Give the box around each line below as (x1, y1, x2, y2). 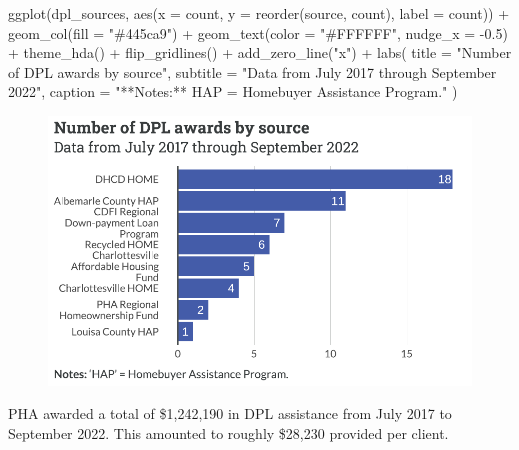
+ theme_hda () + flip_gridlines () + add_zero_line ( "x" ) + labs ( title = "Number (8, 42, 512, 63)
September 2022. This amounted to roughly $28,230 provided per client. (8, 422, 449, 443)
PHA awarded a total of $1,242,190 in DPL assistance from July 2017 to (8, 403, 452, 424)
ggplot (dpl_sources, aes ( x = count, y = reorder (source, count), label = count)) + (8, 3, 510, 23)
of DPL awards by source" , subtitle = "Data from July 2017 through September (8, 61, 497, 82)
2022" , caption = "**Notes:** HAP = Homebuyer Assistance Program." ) (8, 81, 458, 102)
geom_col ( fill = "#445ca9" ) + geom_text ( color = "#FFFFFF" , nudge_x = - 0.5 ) (8, 22, 508, 43)
